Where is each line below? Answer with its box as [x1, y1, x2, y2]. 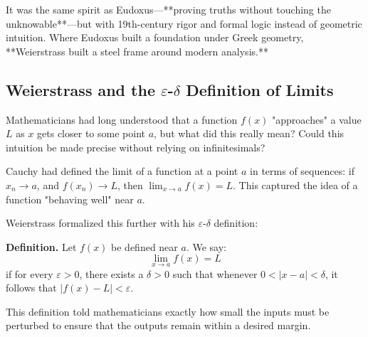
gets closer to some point [37, 126, 145, 141]
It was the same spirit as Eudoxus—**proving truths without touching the [6, 2, 331, 16]
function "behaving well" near [6, 191, 134, 206]
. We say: [186, 239, 226, 254]
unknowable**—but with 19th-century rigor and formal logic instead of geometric [6, 16, 362, 31]
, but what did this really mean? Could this [154, 126, 345, 141]
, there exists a [79, 266, 144, 281]
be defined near [111, 239, 178, 254]
